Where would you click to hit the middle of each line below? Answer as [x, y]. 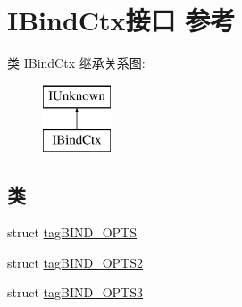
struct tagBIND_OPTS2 [75, 262]
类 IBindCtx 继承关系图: [76, 63]
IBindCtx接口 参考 [121, 20]
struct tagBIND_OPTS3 [75, 292]
